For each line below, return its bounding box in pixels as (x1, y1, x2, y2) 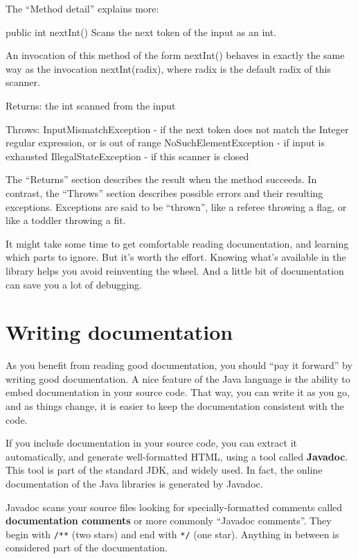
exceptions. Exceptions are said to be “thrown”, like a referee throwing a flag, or (6, 199, 347, 214)
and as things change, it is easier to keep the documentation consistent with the (6, 399, 344, 413)
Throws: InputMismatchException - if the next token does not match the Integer (6, 121, 349, 136)
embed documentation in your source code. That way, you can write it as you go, (6, 385, 350, 399)
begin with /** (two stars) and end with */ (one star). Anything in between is (6, 526, 339, 541)
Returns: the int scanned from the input (6, 98, 176, 112)
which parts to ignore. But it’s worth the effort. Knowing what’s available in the (6, 250, 346, 264)
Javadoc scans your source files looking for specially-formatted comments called (6, 499, 343, 514)
